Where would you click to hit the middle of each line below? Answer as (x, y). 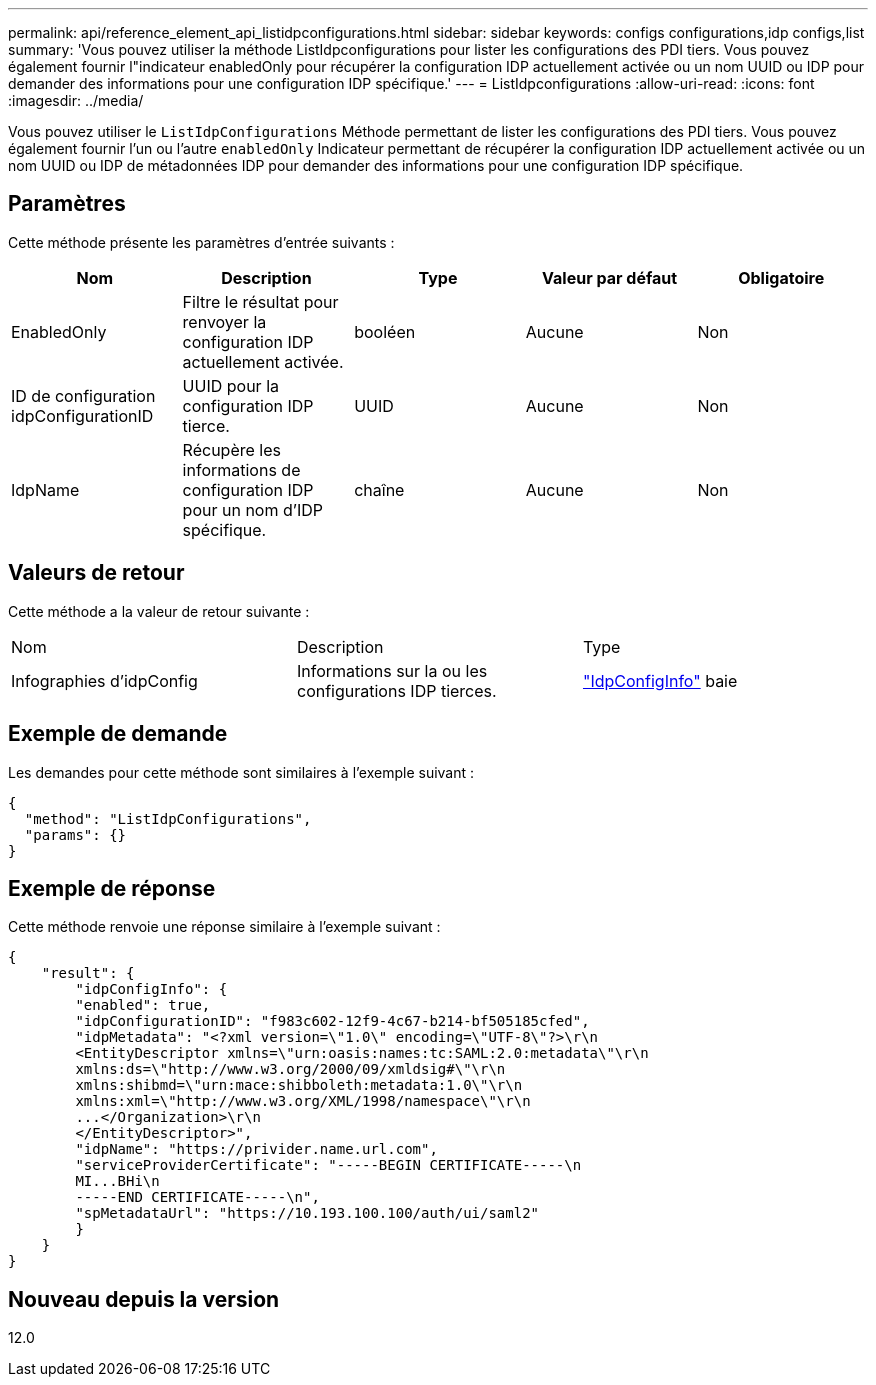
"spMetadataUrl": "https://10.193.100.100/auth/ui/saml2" (307, 1213)
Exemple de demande (118, 734)
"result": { (88, 973)
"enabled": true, (143, 1005)
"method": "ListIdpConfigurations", (168, 818)
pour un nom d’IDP (252, 509)
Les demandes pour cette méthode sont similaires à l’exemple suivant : (241, 772)
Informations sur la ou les (392, 670)
